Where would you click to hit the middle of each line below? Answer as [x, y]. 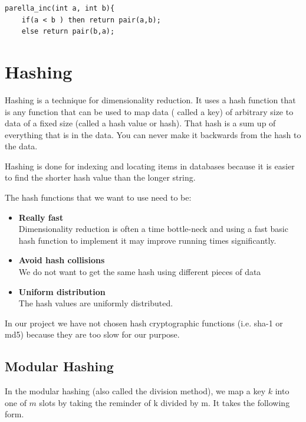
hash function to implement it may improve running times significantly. [147, 240]
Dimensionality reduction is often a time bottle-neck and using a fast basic [153, 229]
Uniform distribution [62, 291]
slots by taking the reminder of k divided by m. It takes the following [164, 402]
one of [16, 402]
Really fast [41, 217]
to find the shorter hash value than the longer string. [100, 177]
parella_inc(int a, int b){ [60, 8]
